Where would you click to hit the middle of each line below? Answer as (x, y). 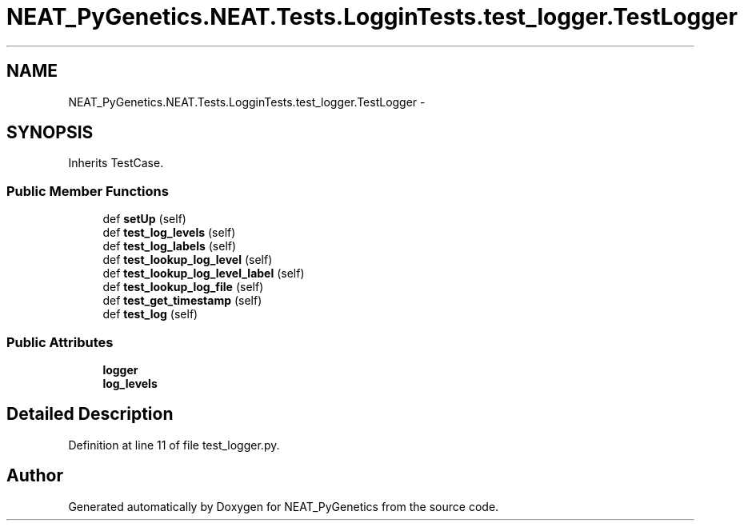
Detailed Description (90, 414)
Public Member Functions (88, 191)
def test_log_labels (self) (170, 246)
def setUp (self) (144, 219)
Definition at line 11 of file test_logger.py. (174, 445)
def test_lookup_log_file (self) (183, 287)
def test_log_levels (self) (169, 233)
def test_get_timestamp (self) (182, 301)
